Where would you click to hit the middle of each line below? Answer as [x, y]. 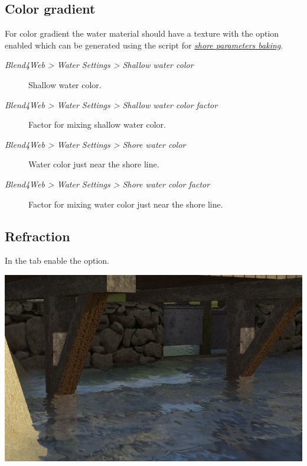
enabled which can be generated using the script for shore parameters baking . [144, 45]
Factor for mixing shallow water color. [97, 124]
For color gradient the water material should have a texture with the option [142, 33]
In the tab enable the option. [57, 260]
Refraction [37, 236]
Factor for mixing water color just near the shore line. [126, 204]
